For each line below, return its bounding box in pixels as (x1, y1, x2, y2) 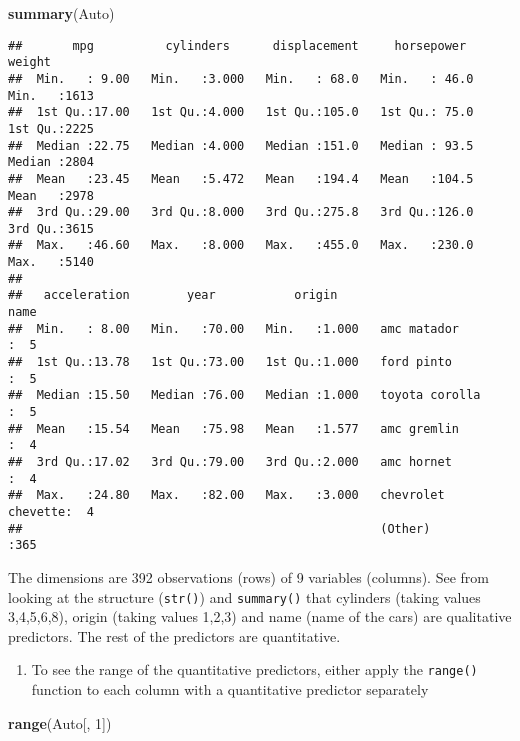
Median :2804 (8, 155, 94, 170)
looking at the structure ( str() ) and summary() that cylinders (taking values (8, 586, 481, 607)
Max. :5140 (8, 255, 94, 270)
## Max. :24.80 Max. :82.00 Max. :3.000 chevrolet (8, 488, 445, 503)
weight (8, 55, 51, 70)
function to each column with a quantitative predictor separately (31, 679, 429, 700)
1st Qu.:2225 (8, 121, 94, 136)
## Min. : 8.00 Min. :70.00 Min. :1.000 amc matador (8, 321, 460, 336)
